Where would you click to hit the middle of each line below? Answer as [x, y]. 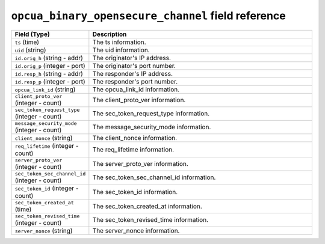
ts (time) [27, 42]
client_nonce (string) [44, 138]
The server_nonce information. [136, 230]
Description [110, 34]
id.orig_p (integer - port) [50, 66]
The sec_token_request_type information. [151, 114]
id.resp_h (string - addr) [49, 73]
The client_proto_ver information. [139, 100]
